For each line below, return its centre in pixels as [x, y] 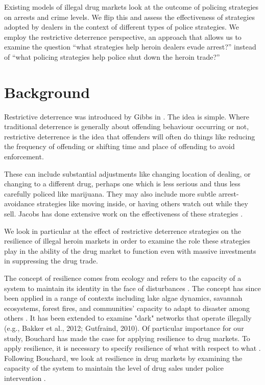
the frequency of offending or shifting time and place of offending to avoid [119, 146]
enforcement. [24, 157]
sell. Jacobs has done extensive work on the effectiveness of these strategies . [124, 214]
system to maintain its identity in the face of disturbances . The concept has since [132, 288]
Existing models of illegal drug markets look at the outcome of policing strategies [131, 7]
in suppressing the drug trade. [51, 261]
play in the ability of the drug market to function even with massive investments [130, 250]
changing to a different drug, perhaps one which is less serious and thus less [122, 184]
